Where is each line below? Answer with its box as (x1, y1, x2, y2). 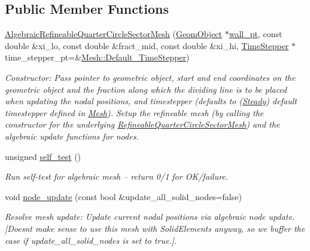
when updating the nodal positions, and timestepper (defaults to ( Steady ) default (5, 95, 297, 107)
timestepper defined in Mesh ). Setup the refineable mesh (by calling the (5, 106, 264, 119)
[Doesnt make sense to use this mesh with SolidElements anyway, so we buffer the (5, 222, 305, 234)
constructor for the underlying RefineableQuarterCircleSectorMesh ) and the (5, 118, 280, 131)
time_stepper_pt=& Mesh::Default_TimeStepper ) (5, 51, 190, 63)
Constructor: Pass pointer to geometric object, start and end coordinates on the (5, 71, 296, 83)
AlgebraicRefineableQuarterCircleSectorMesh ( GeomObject (5, 28, 223, 40)
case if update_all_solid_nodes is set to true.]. (5, 234, 177, 246)
